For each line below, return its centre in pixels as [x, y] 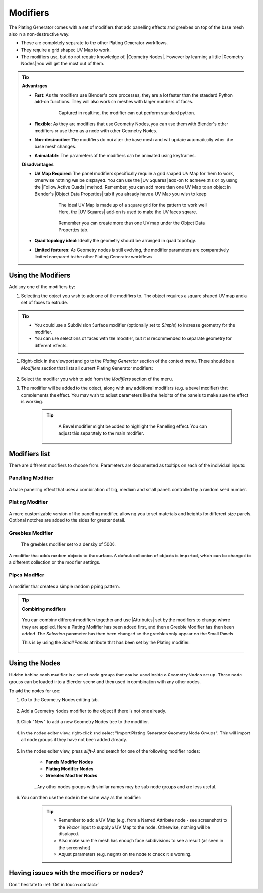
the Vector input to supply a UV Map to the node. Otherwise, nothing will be [134, 827]
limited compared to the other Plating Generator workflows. [94, 257]
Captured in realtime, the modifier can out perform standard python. [127, 113]
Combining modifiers [44, 609]
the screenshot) [75, 847]
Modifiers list [30, 454]
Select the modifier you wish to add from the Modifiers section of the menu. [97, 379]
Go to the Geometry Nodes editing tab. [60, 699]
